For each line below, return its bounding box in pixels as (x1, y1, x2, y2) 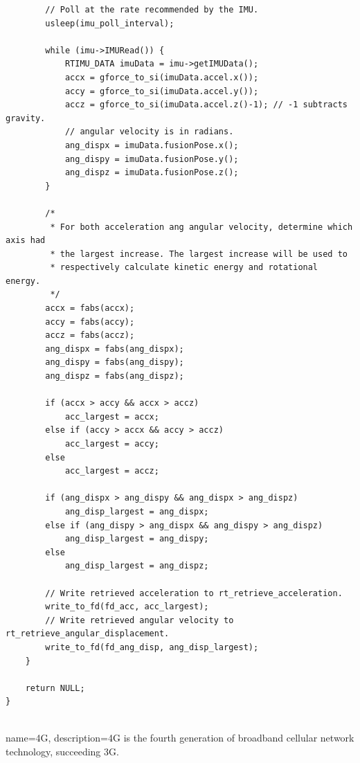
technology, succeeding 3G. (6, 744, 119, 759)
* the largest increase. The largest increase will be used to (50, 249, 348, 259)
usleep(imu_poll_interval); (45, 18, 174, 28)
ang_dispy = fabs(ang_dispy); (45, 357, 184, 368)
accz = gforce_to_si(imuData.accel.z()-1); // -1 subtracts (64, 100, 348, 110)
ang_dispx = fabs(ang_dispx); (45, 343, 184, 354)
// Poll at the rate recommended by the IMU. (45, 5, 259, 15)
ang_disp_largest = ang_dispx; (64, 506, 209, 517)
